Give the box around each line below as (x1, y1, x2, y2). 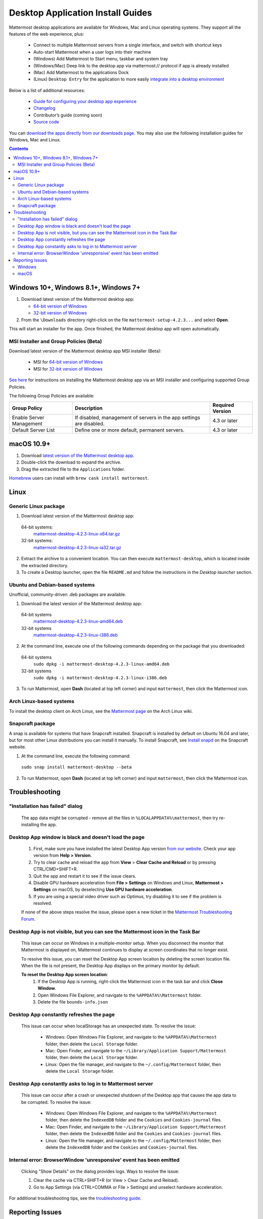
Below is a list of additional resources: (9, 87, 85, 93)
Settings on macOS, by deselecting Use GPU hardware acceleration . (33, 886, 173, 892)
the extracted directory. (21, 562, 69, 568)
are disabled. (75, 420, 105, 427)
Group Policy (12, 405, 42, 412)
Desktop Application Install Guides (9, 7, 152, 18)
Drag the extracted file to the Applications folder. (21, 466, 125, 472)
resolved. (33, 900, 52, 906)
